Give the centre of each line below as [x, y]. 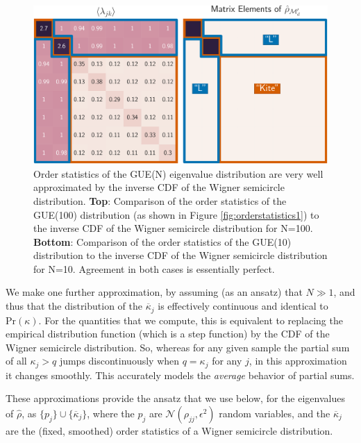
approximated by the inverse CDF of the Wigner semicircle [159, 187]
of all [16, 361]
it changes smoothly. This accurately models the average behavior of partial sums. [180, 375]
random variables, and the [275, 413]
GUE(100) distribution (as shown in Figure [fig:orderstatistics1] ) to [176, 214]
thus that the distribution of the [74, 306]
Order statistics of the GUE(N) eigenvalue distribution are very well [178, 173]
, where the [111, 413]
